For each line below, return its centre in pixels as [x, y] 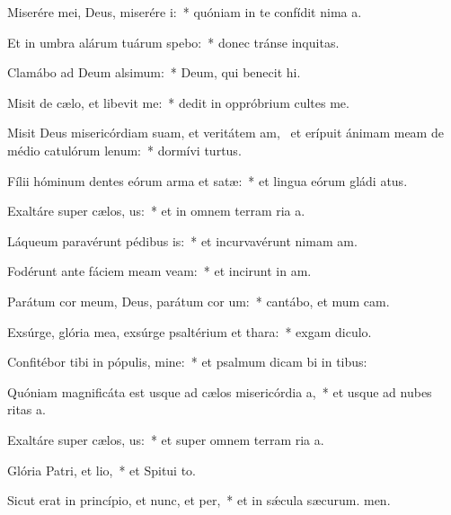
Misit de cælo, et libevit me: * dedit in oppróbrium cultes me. [178, 102]
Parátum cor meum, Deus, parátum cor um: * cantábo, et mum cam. [199, 301]
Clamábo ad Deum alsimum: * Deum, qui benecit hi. [154, 72]
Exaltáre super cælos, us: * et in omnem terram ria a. [156, 211]
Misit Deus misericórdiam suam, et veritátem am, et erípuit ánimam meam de [225, 133]
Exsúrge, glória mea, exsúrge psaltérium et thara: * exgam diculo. [190, 331]
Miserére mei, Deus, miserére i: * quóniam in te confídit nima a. [185, 12]
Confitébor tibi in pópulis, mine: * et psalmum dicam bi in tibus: [187, 362]
